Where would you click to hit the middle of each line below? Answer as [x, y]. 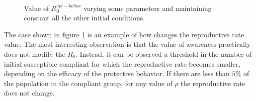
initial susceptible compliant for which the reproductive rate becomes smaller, [122, 63]
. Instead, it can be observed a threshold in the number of [164, 53]
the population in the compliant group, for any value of [88, 83]
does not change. [29, 93]
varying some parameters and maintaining [148, 8]
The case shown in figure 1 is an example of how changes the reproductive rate [124, 34]
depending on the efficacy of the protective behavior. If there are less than [117, 73]
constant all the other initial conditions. [85, 18]
